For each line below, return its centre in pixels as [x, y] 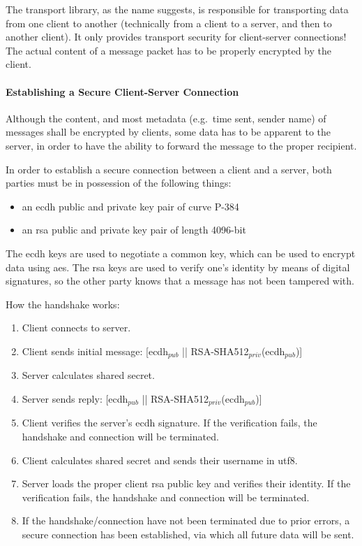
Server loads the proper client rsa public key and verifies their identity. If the [186, 483]
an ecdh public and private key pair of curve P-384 [130, 206]
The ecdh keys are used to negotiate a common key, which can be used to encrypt [181, 253]
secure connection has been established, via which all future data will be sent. [188, 534]
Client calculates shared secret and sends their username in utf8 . [160, 460]
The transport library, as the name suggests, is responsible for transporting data [177, 9]
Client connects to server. [76, 328]
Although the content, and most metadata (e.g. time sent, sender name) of [166, 118]
